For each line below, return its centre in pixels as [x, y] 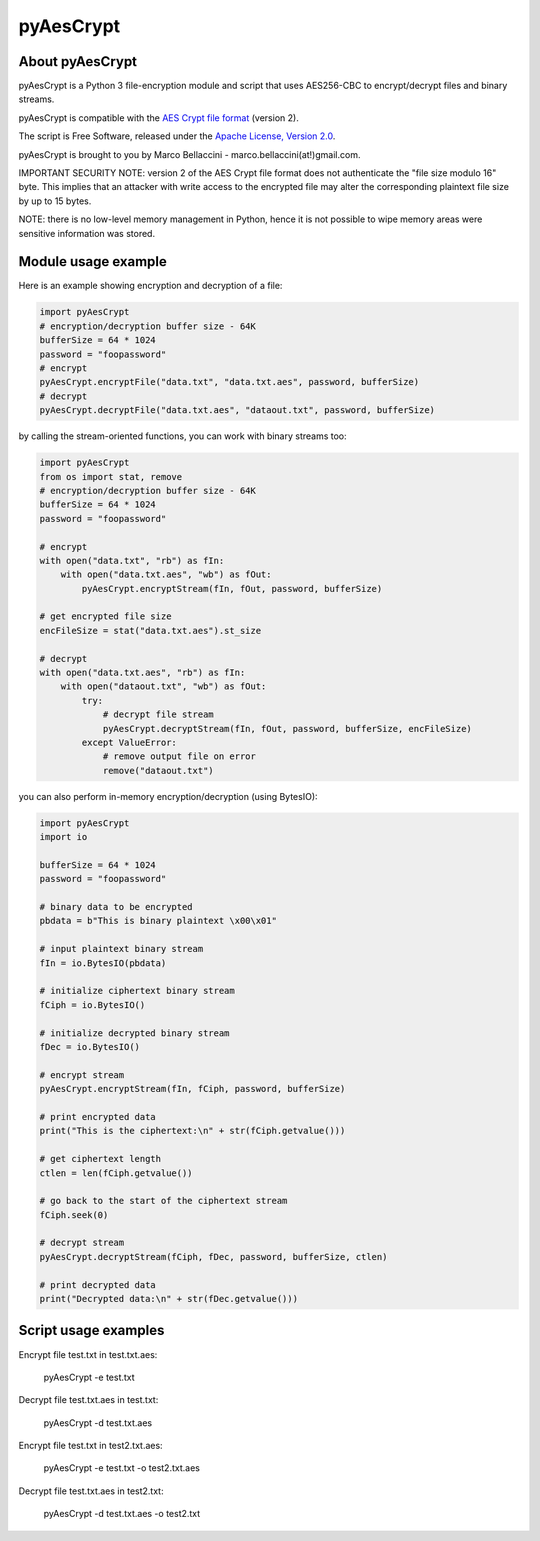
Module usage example [92, 261]
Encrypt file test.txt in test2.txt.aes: [91, 1446]
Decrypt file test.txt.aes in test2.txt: [91, 1491]
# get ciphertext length [100, 1159]
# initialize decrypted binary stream [134, 1033]
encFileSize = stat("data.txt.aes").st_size [150, 630]
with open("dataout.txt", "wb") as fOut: [163, 686]
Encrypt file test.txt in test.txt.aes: [88, 1354]
